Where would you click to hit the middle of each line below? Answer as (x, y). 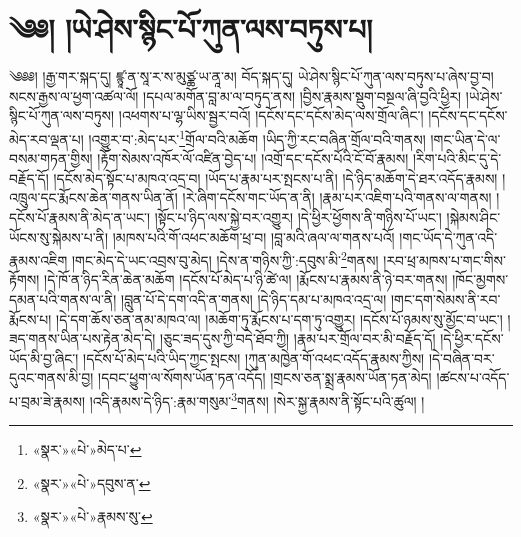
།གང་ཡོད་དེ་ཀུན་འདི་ (448, 236)
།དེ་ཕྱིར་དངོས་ (472, 338)
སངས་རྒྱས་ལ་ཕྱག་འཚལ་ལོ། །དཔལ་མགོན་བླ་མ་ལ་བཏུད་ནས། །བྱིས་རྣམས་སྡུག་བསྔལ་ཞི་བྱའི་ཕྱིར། (235, 95)
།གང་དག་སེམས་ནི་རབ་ (445, 298)
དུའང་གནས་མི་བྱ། (51, 377)
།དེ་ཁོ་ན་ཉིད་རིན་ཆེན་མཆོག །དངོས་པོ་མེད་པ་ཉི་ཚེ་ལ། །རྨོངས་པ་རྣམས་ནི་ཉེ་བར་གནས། (246, 279)
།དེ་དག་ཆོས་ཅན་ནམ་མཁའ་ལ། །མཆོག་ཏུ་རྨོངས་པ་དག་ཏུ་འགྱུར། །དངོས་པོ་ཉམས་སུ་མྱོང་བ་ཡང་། (279, 318)
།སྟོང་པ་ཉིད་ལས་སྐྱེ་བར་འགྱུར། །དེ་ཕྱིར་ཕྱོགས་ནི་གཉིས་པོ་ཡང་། (298, 216)
